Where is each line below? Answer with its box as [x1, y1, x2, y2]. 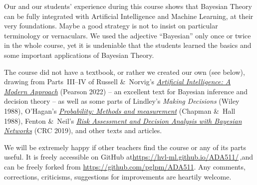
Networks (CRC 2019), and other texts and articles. [4, 125, 162, 136]
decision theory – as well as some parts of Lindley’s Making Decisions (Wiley [4, 96, 240, 106]
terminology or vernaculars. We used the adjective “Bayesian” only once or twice [4, 30, 251, 40]
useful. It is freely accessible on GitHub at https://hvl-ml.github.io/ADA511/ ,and [4, 152, 253, 162]
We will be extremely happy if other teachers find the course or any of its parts [4, 142, 247, 152]
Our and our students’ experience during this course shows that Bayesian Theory [4, 1, 252, 11]
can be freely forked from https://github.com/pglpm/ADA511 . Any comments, [4, 161, 246, 172]
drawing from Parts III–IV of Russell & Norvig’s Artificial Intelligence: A [4, 76, 231, 87]
